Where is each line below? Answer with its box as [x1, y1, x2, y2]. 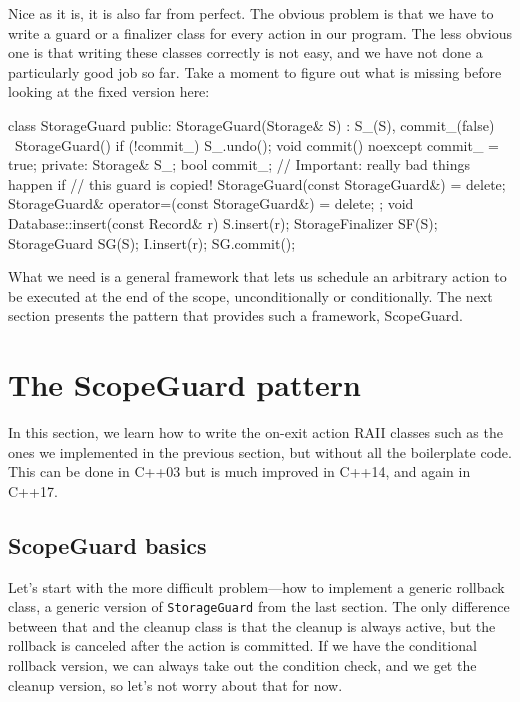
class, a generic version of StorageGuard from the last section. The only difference [8, 596, 510, 617]
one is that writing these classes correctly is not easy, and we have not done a [8, 42, 483, 63]
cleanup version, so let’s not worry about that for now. [8, 674, 343, 695]
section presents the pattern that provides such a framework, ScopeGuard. [8, 305, 463, 326]
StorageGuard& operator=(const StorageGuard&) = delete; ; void [8, 193, 414, 214]
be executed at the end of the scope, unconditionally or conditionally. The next [8, 285, 493, 306]
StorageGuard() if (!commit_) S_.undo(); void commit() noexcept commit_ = [14, 134, 500, 155]
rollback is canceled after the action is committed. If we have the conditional [8, 635, 477, 656]
